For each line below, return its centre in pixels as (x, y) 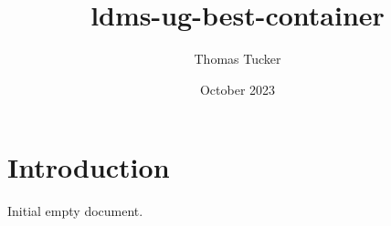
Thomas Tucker (238, 59)
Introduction (89, 167)
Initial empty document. (75, 211)
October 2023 (238, 89)
